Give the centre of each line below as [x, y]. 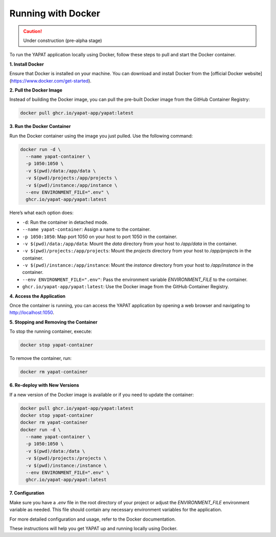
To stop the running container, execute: [51, 331]
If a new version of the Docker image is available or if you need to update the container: [102, 395]
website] [253, 74]
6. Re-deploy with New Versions [44, 385]
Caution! [33, 31]
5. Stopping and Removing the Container [53, 322]
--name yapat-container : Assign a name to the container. [86, 229]
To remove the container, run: [40, 358]
